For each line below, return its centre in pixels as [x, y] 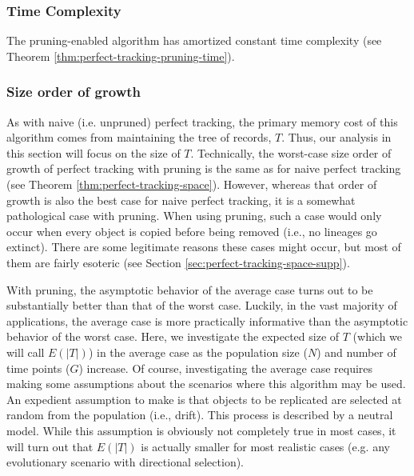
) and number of [356, 352]
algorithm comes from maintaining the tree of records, [139, 137]
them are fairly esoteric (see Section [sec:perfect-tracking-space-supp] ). [178, 262]
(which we [378, 336]
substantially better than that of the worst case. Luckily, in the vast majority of [202, 305]
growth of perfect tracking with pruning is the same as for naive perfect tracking [204, 168]
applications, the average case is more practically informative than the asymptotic [207, 320]
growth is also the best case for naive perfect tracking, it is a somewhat [181, 200]
